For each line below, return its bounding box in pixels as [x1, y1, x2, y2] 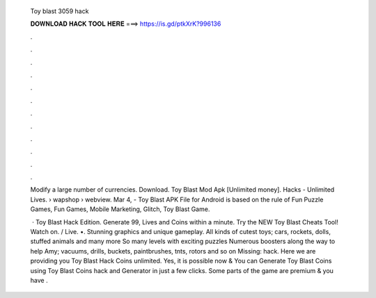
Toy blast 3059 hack [30, 7, 89, 15]
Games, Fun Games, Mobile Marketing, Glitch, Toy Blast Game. [30, 205, 210, 213]
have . [30, 276, 48, 284]
